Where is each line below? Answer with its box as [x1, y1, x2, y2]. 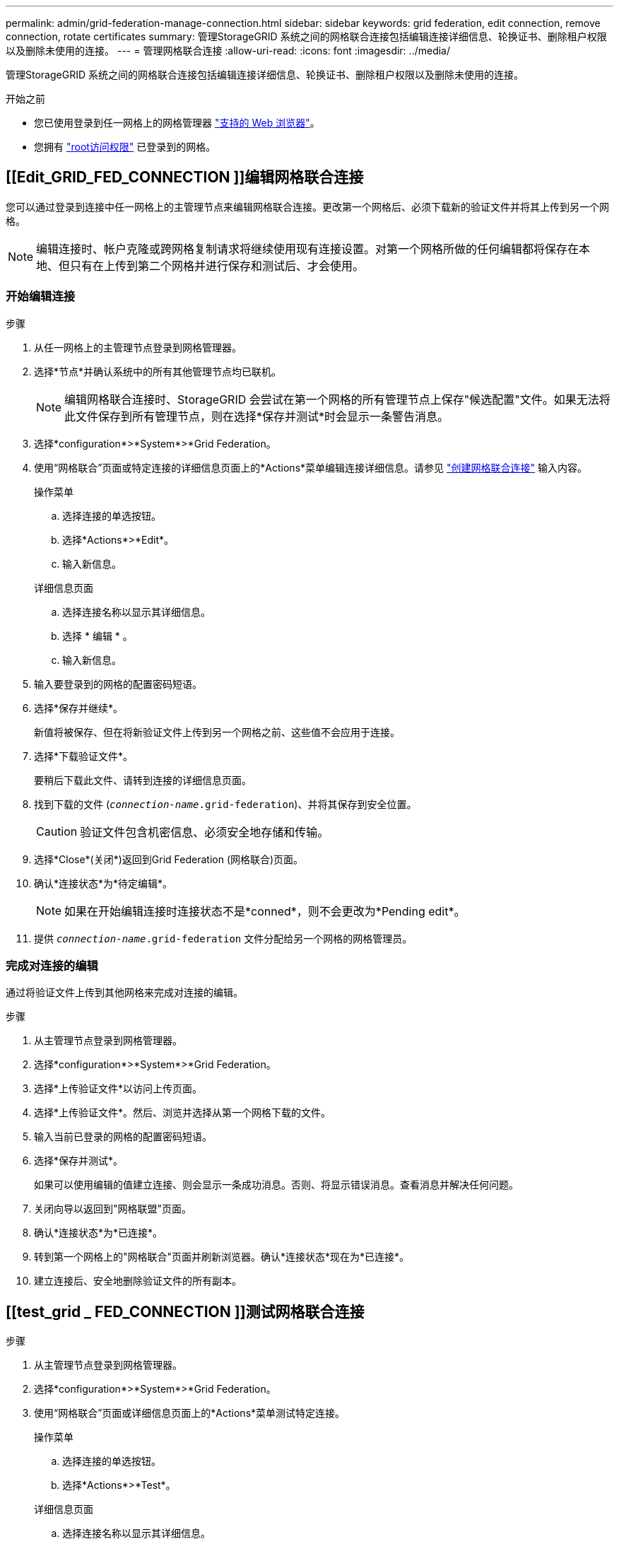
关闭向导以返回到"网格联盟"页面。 [34, 1203, 192, 1215]
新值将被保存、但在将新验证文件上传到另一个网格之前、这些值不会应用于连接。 [34, 725, 400, 738]
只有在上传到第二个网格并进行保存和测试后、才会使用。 [70, 258, 365, 273]
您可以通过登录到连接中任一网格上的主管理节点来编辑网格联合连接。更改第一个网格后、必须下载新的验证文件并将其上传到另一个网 [6, 200, 609, 213]
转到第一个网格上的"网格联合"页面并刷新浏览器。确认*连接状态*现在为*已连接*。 [34, 1251, 410, 1263]
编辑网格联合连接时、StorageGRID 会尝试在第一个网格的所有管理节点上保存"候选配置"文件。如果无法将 [64, 392, 611, 407]
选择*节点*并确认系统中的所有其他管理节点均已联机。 [34, 365, 282, 378]
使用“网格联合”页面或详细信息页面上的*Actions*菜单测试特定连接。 [34, 1407, 346, 1420]
